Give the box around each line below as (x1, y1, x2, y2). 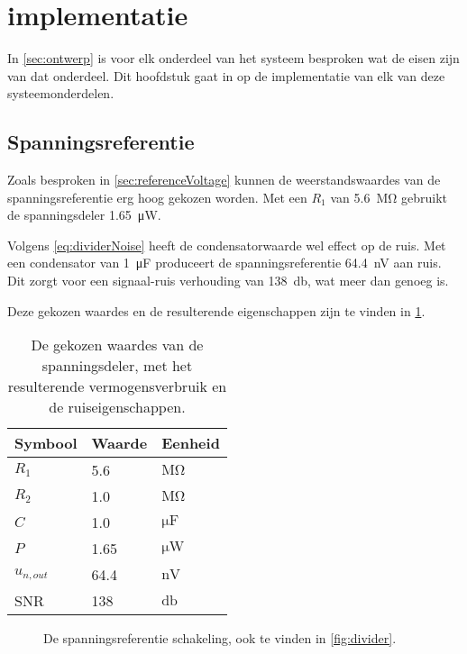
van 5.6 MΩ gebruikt (330, 187, 448, 206)
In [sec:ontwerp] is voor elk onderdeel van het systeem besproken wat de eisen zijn (7, 49, 460, 68)
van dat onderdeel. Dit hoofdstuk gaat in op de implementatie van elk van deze (7, 66, 445, 85)
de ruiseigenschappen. (49, 396, 186, 418)
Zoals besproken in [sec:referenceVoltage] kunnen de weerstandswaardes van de (7, 170, 441, 189)
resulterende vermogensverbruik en (7, 376, 227, 397)
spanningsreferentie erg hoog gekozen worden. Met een (7, 187, 307, 206)
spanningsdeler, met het (41, 355, 193, 377)
